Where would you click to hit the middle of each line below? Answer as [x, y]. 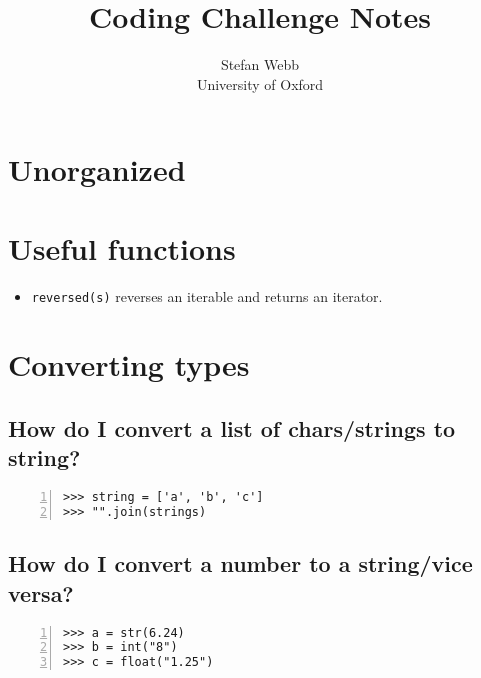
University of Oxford [260, 83]
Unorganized [97, 169]
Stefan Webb [260, 64]
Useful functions [122, 247]
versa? [41, 592]
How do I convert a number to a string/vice [240, 563]
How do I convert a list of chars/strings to [232, 428]
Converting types [129, 364]
